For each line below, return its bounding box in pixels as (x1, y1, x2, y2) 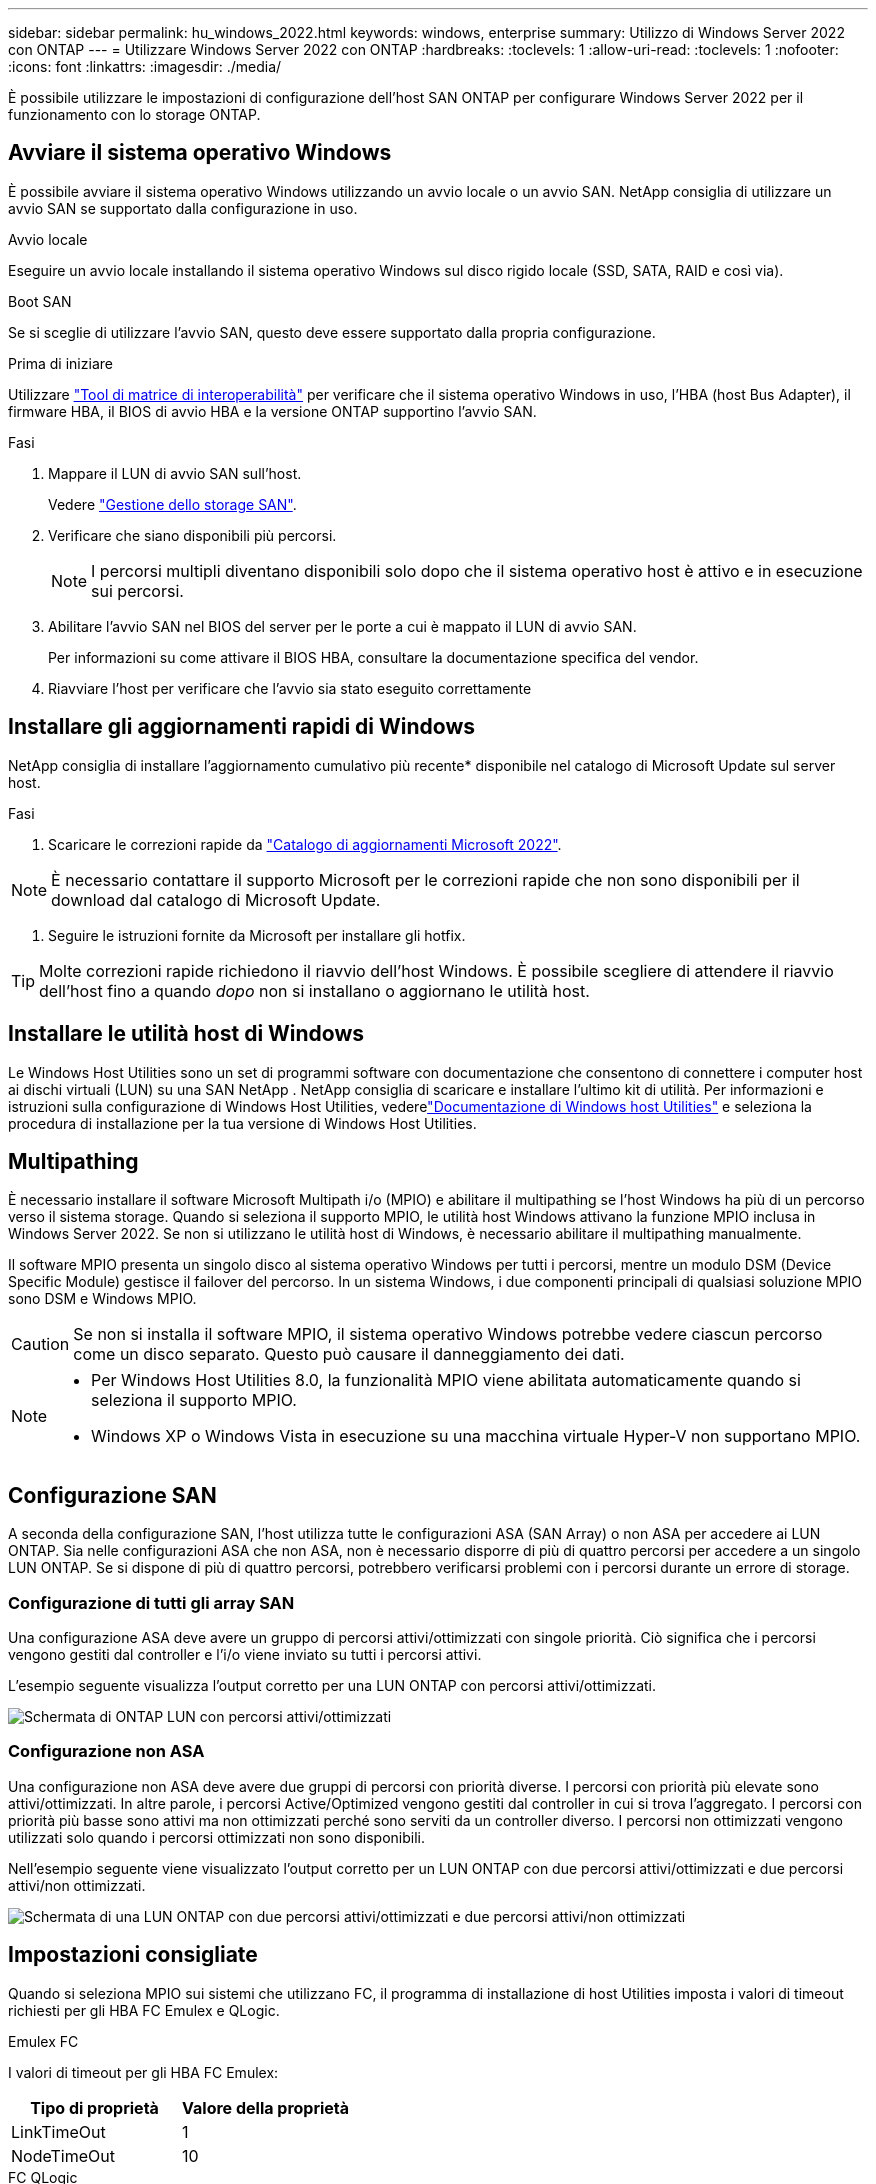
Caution (11, 1334, 70, 1355)
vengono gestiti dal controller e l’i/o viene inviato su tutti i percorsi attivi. (8, 1645, 482, 1663)
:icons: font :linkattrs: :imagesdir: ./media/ (8, 58, 282, 75)
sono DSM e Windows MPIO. (8, 1290, 197, 1308)
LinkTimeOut (11, 2121, 106, 2142)
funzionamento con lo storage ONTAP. (8, 106, 261, 123)
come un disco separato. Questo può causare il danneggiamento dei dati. (73, 1344, 625, 1365)
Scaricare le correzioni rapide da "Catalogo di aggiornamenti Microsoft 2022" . (48, 835, 562, 853)
